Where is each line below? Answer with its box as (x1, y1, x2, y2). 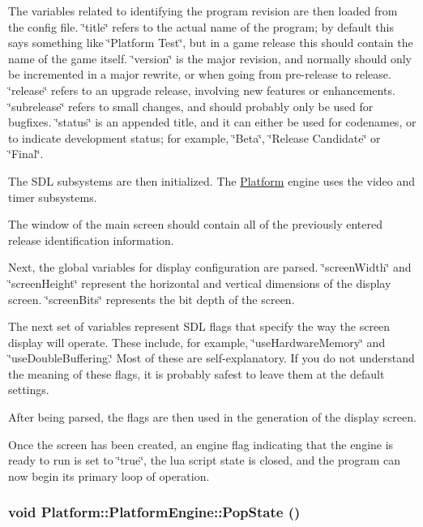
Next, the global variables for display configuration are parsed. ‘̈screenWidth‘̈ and (8, 259, 412, 276)
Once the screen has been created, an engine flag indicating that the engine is (8, 435, 394, 452)
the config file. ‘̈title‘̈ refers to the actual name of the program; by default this (8, 18, 394, 35)
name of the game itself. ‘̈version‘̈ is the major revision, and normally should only (8, 49, 412, 66)
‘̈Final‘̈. (8, 145, 44, 162)
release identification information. (8, 231, 174, 248)
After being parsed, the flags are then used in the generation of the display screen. (8, 409, 417, 426)
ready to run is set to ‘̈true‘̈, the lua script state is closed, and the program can (8, 452, 401, 469)
